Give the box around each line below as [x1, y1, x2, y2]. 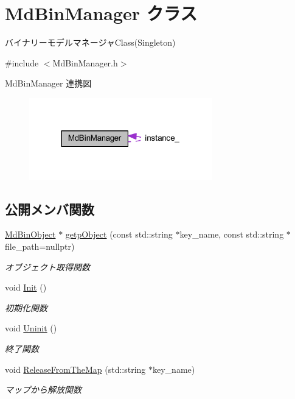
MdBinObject [5, 228, 56, 241]
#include [5, 56, 39, 69]
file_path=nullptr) [5, 240, 75, 252]
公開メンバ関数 [5, 199, 94, 218]
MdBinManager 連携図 [5, 77, 92, 90]
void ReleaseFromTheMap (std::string [5, 362, 146, 375]
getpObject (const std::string [65, 228, 173, 241]
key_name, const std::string [179, 228, 284, 241]
